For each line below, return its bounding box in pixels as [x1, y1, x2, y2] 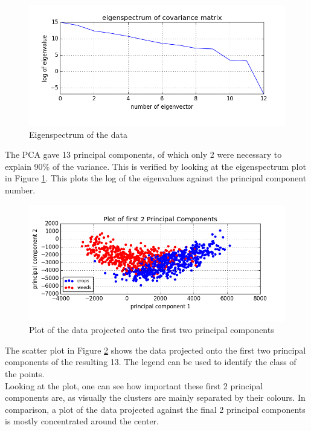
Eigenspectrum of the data [29, 128, 127, 140]
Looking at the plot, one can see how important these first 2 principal [5, 379, 263, 392]
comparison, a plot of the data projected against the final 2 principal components [5, 403, 306, 415]
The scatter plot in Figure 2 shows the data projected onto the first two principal [5, 343, 306, 356]
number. [5, 184, 36, 196]
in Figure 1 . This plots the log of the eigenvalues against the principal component [5, 172, 307, 184]
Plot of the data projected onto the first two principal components [29, 323, 274, 336]
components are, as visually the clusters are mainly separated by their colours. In [5, 391, 306, 404]
